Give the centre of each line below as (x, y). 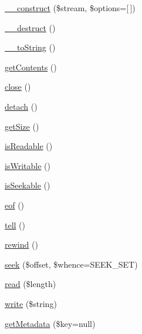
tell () (15, 225)
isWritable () (28, 165)
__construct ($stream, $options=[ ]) (70, 8)
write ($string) (31, 303)
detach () (21, 106)
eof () (15, 205)
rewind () (21, 244)
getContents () (31, 67)
